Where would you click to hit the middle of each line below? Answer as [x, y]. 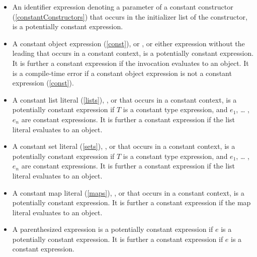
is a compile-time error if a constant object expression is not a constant [122, 73]
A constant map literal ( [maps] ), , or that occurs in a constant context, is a [128, 192]
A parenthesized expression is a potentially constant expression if [113, 229]
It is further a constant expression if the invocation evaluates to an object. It [131, 63]
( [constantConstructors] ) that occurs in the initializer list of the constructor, [130, 16]
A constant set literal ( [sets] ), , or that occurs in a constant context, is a [124, 146]
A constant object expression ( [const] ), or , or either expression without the [128, 43]
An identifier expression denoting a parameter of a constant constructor [123, 7]
